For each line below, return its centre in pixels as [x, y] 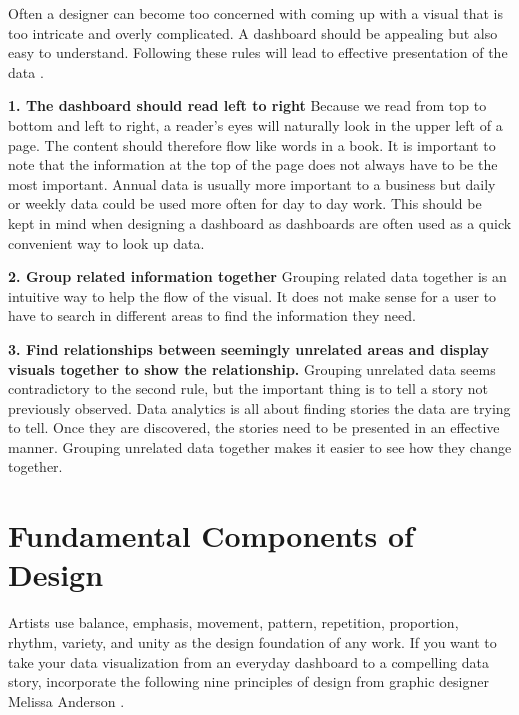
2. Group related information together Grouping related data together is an [257, 276]
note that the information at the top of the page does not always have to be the [253, 164]
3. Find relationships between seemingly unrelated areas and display [248, 348]
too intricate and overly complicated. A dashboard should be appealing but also [253, 32]
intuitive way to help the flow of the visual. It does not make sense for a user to [252, 295]
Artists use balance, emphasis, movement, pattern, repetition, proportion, [233, 622]
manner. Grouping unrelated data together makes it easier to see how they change [260, 446]
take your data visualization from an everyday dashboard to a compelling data [249, 661]
